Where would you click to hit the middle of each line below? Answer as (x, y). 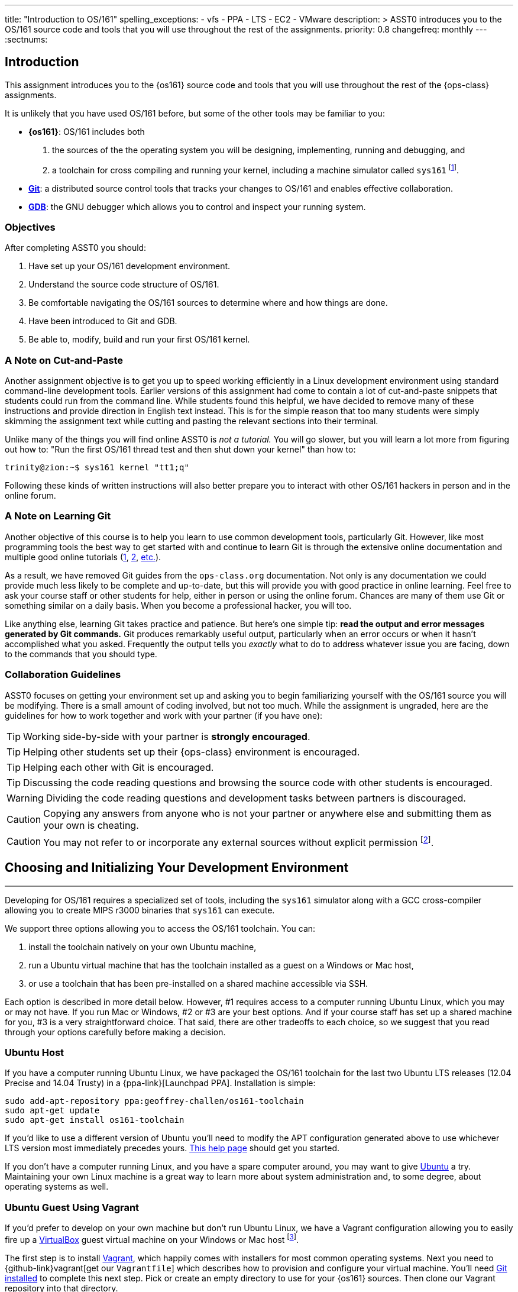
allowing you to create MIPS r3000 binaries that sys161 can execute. (140, 910)
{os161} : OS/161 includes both (87, 131)
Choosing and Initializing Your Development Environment (177, 868)
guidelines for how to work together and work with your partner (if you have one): (164, 715)
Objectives (30, 227)
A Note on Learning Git (58, 516)
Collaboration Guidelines (63, 675)
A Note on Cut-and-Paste (64, 360)
